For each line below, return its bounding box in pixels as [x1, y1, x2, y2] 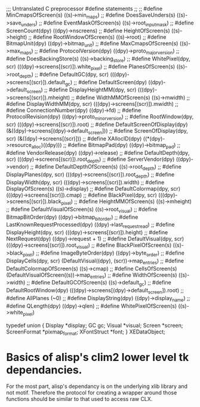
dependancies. [6, 363, 82, 377]
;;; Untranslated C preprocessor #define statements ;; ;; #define [6, 5, 163, 12]
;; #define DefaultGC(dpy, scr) [35, 71, 109, 78]
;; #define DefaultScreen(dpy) [73, 78, 147, 85]
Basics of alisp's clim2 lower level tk [6, 350, 189, 364]
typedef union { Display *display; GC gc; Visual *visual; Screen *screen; [6, 322, 183, 329]
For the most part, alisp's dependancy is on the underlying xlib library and [6, 382, 188, 390]
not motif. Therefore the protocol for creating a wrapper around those [6, 389, 177, 396]
